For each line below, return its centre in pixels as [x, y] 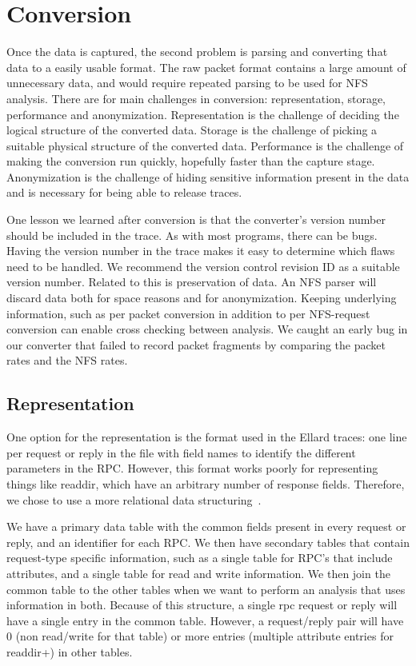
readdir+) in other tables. [70, 651]
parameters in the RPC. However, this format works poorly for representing [192, 468]
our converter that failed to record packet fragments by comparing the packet [196, 344]
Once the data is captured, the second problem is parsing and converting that [197, 52]
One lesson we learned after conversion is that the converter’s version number [196, 219]
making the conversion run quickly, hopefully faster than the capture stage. [191, 161]
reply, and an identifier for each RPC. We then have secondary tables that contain [208, 542]
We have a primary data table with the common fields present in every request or [206, 526]
